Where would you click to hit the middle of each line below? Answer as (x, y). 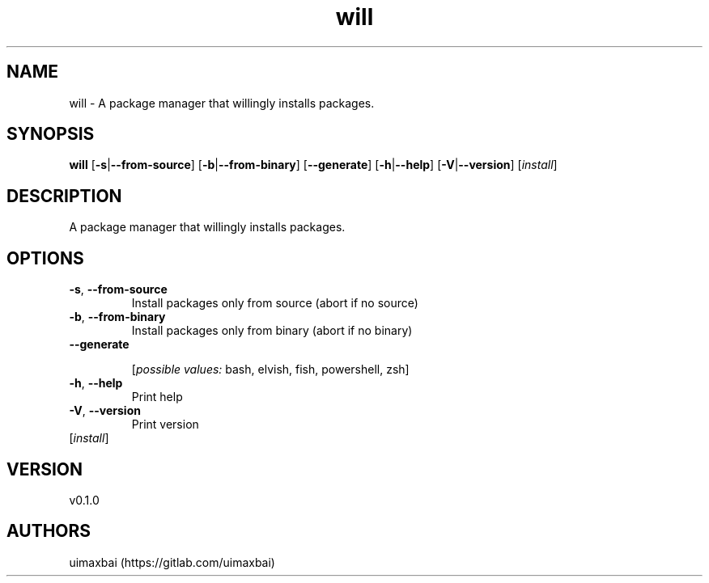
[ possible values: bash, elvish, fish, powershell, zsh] (270, 370)
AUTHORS (49, 531)
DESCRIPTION (64, 196)
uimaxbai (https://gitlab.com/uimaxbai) (172, 562)
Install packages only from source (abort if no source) (275, 303)
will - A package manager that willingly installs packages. (222, 103)
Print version (165, 425)
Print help (157, 397)
